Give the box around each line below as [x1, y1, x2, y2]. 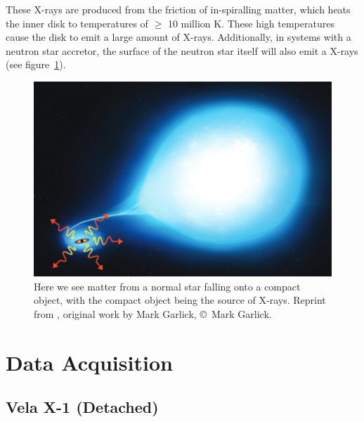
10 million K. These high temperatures [167, 15, 334, 30]
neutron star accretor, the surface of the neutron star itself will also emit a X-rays [6, 43, 358, 58]
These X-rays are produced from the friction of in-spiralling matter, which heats [6, 2, 351, 16]
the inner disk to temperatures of [6, 15, 148, 30]
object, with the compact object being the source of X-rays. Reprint [34, 293, 326, 307]
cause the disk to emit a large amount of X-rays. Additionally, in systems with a [6, 30, 351, 44]
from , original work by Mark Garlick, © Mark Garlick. [34, 306, 272, 321]
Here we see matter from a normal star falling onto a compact [34, 279, 301, 293]
